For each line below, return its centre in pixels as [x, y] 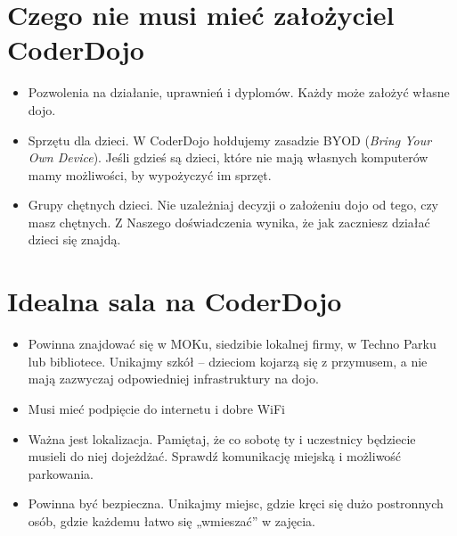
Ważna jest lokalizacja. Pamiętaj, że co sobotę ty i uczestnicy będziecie [222, 438]
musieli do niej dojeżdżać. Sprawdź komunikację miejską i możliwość [215, 456]
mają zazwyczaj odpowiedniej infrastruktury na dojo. [173, 379]
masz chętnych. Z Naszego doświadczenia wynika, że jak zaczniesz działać [229, 222]
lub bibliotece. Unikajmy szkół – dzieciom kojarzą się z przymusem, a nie [228, 361]
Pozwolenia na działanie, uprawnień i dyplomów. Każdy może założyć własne [239, 92]
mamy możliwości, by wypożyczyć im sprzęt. [150, 174]
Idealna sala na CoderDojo [175, 301]
